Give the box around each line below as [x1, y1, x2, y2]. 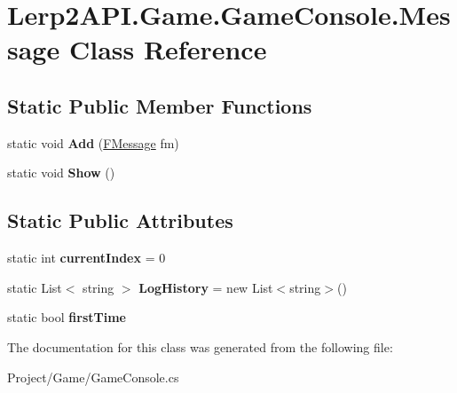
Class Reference [68, 31, 267, 67]
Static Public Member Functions [7, 91, 312, 119]
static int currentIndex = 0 [7, 248, 166, 267]
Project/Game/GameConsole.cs [7, 367, 179, 386]
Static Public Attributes [7, 207, 233, 234]
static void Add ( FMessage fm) [7, 133, 179, 152]
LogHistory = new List [138, 278, 273, 296]
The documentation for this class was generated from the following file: [7, 337, 393, 356]
